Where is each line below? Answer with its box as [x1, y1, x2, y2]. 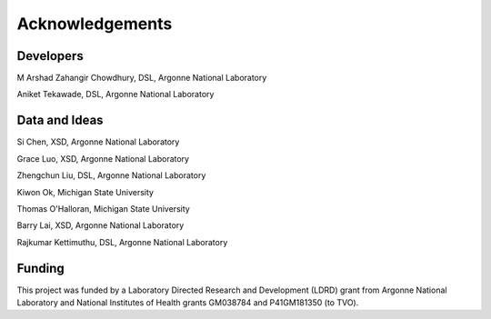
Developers [16, 48, 84, 64]
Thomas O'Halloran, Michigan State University [16, 203, 190, 214]
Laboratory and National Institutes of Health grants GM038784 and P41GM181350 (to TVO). [16, 297, 359, 308]
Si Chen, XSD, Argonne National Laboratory [16, 136, 180, 147]
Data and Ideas [16, 113, 104, 128]
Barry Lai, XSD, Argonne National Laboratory [16, 220, 185, 231]
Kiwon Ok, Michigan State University [16, 186, 155, 197]
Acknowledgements [16, 14, 173, 34]
